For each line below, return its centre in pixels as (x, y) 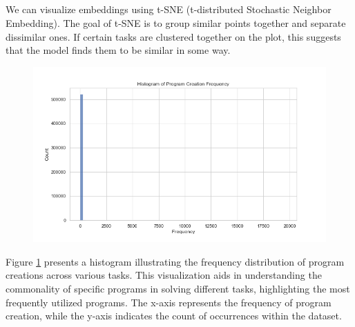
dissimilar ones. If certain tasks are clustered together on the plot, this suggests (173, 36)
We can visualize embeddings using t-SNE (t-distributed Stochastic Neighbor (169, 9)
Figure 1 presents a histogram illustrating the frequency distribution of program (175, 261)
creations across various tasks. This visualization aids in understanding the (164, 275)
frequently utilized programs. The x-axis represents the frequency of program (169, 302)
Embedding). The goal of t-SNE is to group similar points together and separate (176, 22)
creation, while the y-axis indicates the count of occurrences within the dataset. (174, 316)
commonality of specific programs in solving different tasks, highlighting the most (178, 288)
